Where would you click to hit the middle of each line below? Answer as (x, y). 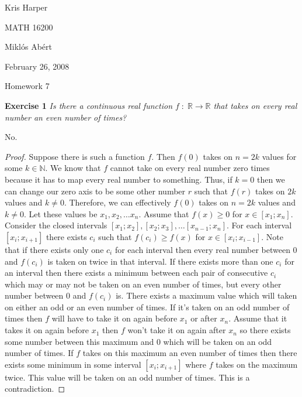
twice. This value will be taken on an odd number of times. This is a (127, 377)
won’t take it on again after (177, 330)
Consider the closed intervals (56, 225)
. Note (272, 236)
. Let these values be (60, 213)
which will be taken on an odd (218, 341)
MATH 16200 (29, 27)
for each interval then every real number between (202, 249)
